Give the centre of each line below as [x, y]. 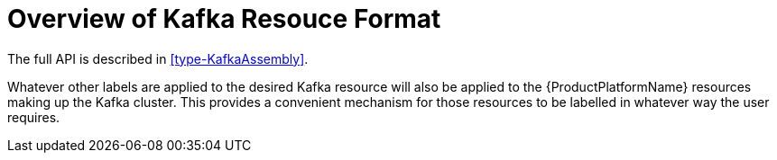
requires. [34, 117]
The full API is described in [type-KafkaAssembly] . [158, 58]
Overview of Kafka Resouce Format [224, 19]
